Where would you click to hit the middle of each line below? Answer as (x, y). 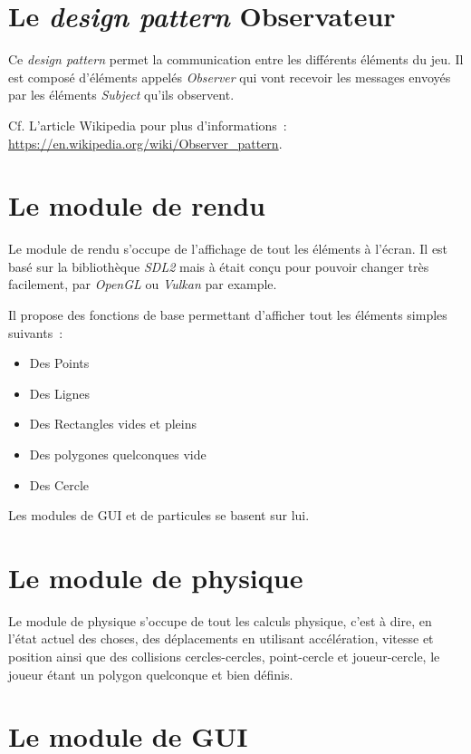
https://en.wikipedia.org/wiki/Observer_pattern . (145, 143)
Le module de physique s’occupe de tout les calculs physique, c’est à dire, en (220, 620)
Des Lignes (60, 393)
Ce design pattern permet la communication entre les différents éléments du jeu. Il (236, 59)
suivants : (36, 332)
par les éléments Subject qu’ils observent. (121, 95)
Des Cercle (59, 484)
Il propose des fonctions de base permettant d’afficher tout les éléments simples (228, 314)
